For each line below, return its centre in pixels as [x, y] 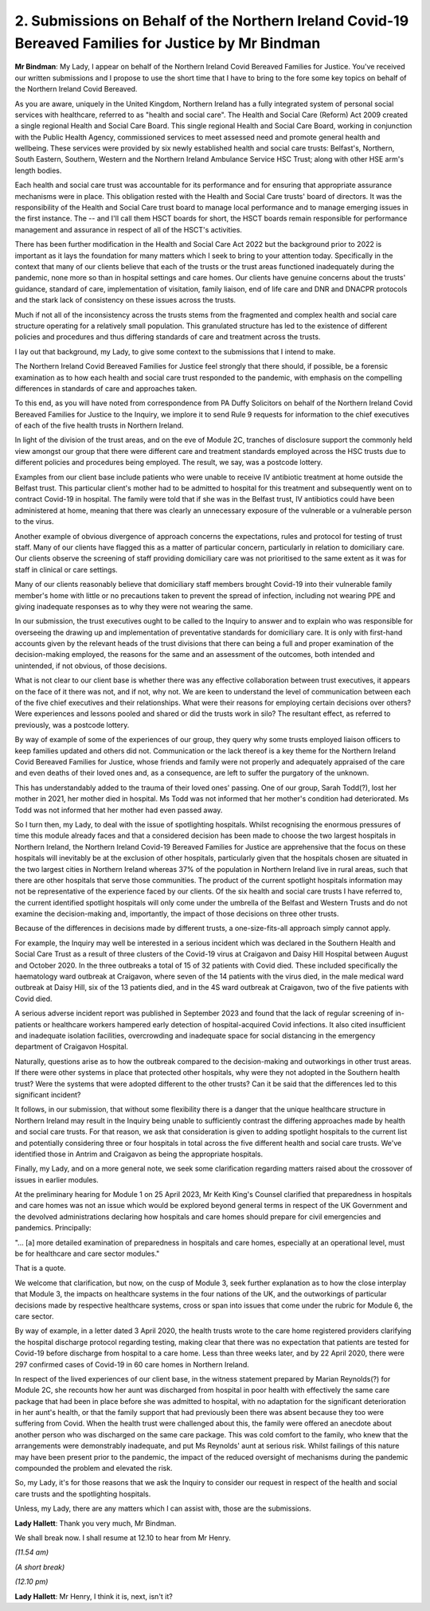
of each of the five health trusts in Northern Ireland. [99, 425]
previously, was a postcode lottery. [72, 725]
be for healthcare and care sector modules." [87, 1253]
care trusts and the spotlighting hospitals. [83, 1494]
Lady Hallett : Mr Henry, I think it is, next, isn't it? [94, 1596]
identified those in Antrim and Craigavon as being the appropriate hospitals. [139, 1154]
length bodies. [38, 170]
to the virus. [34, 522]
